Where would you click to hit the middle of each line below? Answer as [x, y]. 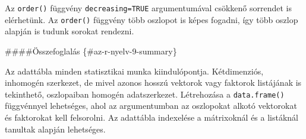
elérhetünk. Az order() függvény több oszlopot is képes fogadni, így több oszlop [152, 19]
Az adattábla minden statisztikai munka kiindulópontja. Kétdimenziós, [134, 71]
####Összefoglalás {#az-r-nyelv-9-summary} [91, 51]
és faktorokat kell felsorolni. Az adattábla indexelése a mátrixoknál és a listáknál [152, 117]
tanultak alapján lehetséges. [55, 129]
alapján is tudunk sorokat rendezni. [70, 31]
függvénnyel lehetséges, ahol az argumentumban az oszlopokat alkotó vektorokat [151, 106]
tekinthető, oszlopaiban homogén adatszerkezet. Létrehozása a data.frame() [145, 94]
